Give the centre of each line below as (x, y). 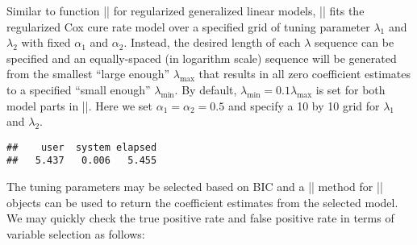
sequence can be (354, 42)
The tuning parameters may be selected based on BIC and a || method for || (195, 187)
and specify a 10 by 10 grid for (304, 105)
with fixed (46, 42)
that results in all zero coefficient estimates (305, 74)
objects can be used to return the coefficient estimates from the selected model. (202, 202)
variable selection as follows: (76, 233)
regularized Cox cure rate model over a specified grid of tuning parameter (188, 26)
